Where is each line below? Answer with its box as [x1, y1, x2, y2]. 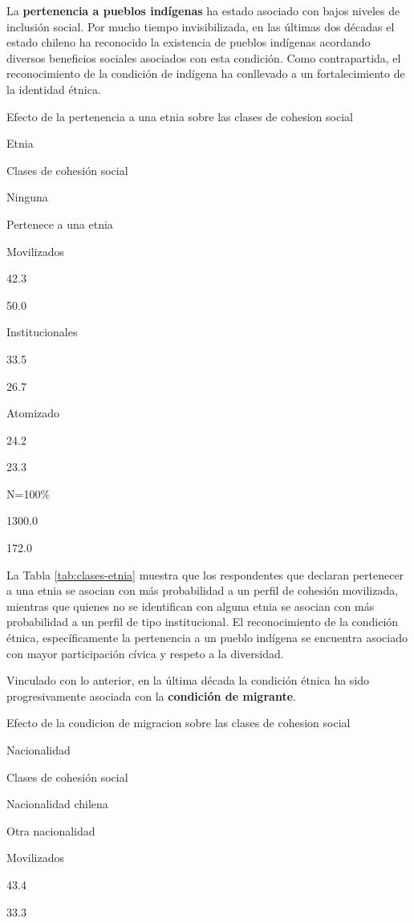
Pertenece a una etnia [6, 215, 113, 232]
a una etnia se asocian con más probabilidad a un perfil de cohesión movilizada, [6, 582, 399, 599]
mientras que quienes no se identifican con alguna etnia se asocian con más [6, 597, 375, 614]
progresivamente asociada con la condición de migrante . [6, 687, 296, 704]
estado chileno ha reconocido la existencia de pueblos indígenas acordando [6, 34, 371, 51]
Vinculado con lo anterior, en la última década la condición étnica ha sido [6, 672, 370, 689]
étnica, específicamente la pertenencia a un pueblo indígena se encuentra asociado [6, 629, 408, 646]
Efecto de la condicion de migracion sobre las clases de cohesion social [6, 714, 351, 731]
